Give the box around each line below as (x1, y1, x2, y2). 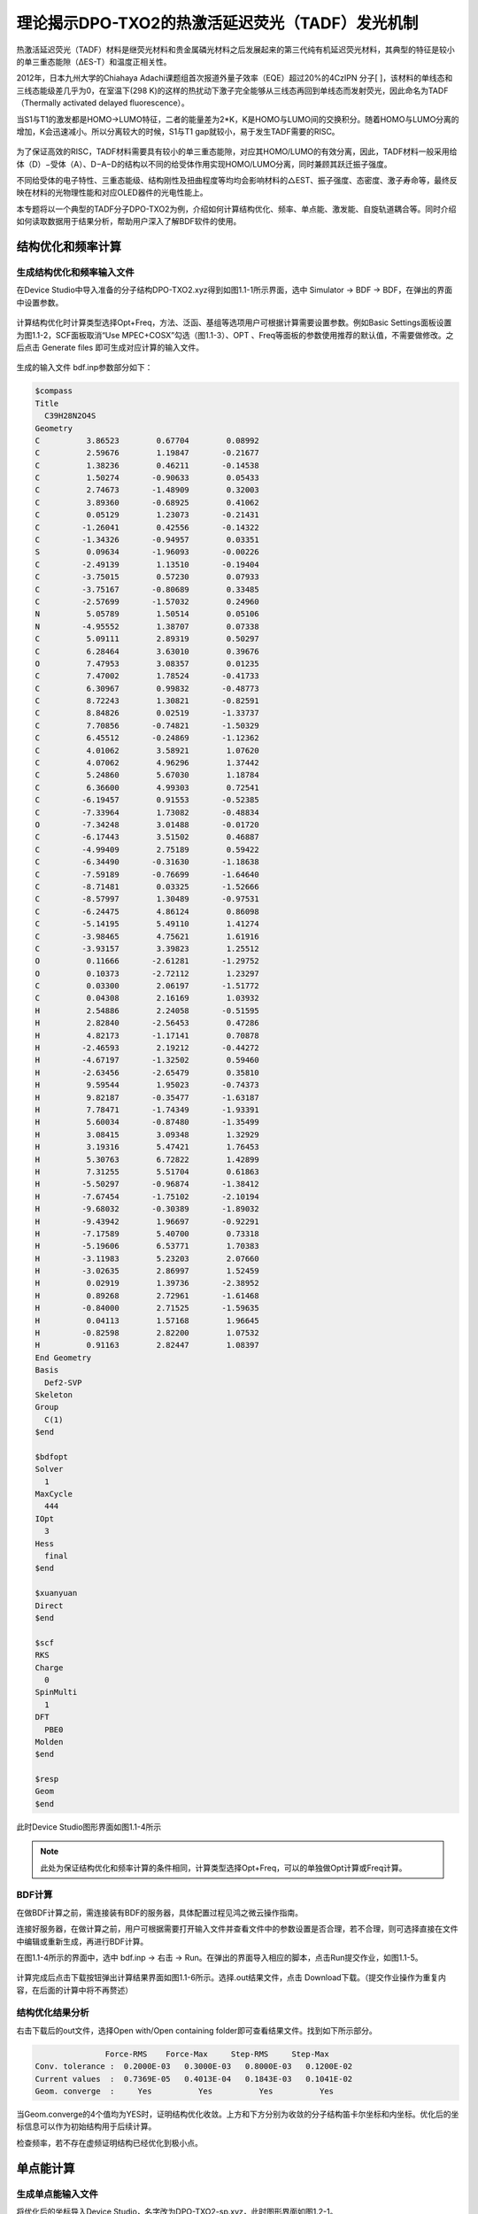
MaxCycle (35, 1489, 73, 1499)
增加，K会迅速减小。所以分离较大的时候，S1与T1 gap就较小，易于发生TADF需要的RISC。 (16, 126, 340, 136)
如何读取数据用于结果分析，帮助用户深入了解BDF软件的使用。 (16, 216, 242, 227)
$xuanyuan (35, 1588, 78, 1599)
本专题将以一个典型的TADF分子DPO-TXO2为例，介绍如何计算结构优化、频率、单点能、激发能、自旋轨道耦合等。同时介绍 (16, 204, 457, 214)
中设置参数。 (16, 297, 64, 307)
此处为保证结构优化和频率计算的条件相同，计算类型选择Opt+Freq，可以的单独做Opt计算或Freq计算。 (40, 1862, 407, 1873)
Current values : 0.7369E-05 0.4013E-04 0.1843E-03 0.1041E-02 (35, 2073, 353, 2084)
